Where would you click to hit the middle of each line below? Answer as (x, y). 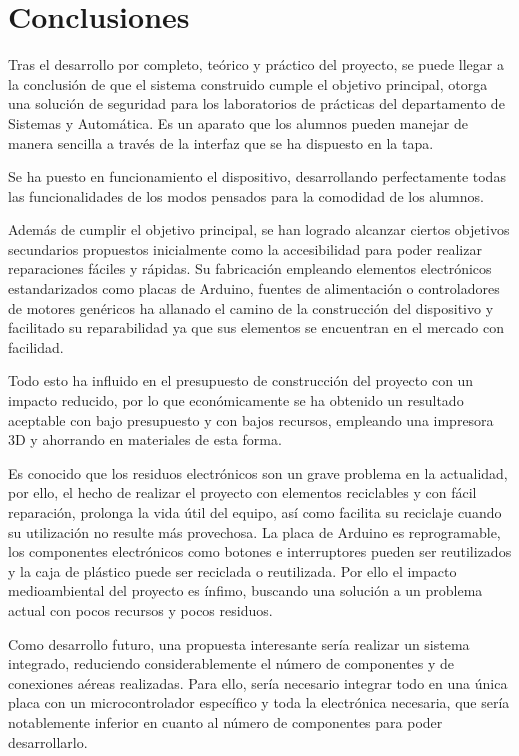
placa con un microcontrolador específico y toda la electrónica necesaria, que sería (259, 702)
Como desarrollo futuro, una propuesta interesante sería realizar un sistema (239, 643)
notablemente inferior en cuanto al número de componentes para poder (225, 721)
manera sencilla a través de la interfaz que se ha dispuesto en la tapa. (221, 142)
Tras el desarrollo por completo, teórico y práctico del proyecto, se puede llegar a (256, 64)
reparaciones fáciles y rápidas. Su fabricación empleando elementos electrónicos (250, 268)
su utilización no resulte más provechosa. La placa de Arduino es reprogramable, (254, 531)
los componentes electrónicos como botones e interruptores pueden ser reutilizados (260, 551)
